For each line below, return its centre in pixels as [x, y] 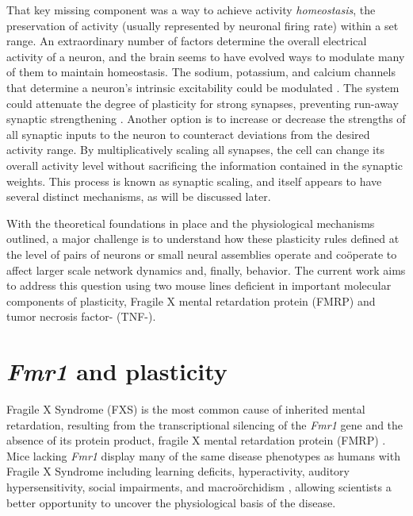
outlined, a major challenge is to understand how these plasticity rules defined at [203, 239]
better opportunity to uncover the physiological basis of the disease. [171, 502]
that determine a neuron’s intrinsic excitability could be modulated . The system [203, 87]
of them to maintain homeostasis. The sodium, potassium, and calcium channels [201, 72]
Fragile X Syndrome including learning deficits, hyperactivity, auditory [178, 471]
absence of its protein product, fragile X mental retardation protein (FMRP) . [196, 440]
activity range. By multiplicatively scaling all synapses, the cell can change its [195, 150]
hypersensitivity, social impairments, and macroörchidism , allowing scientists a [199, 486]
